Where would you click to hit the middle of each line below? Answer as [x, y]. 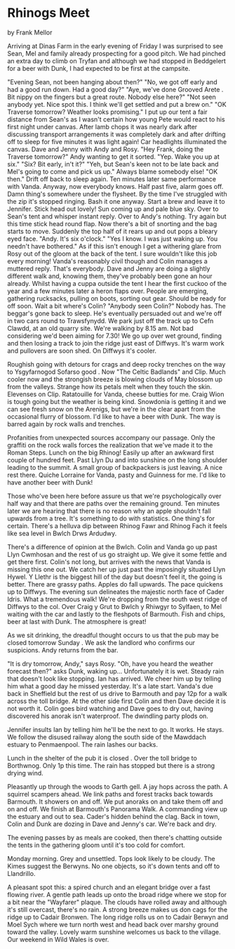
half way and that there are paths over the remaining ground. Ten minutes [114, 503]
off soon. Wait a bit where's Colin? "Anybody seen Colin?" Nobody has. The [116, 306]
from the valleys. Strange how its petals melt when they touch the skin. [110, 386]
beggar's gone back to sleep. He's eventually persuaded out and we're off [115, 313]
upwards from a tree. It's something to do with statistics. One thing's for [111, 518]
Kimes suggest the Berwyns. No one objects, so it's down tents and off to [114, 866]
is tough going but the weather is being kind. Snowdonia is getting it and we [117, 401]
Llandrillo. [22, 873]
